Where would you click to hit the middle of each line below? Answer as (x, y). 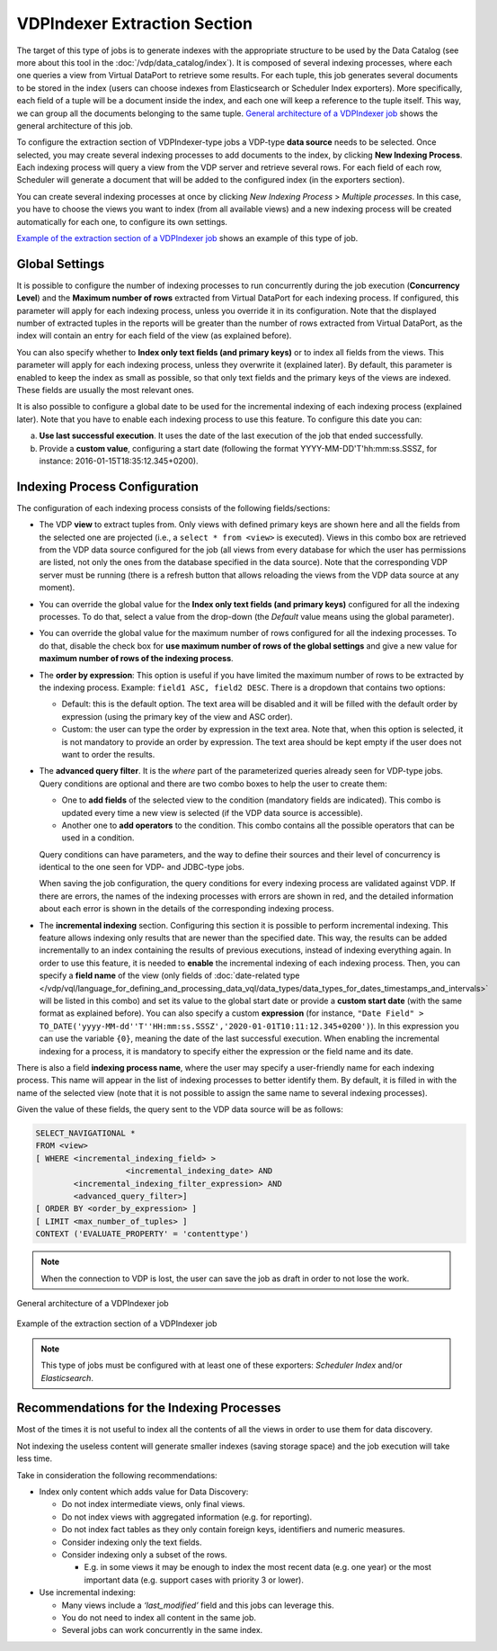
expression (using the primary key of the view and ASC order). (177, 716)
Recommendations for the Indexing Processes (149, 1408)
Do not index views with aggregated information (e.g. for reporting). (187, 1517)
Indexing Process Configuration (108, 486)
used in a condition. (98, 838)
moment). (57, 588)
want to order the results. (108, 754)
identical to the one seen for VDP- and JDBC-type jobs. (142, 867)
